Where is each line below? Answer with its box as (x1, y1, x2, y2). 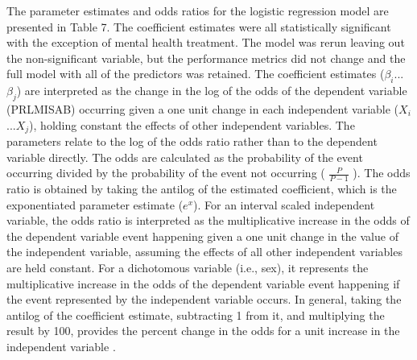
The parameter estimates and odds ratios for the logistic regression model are (6, 2, 389, 19)
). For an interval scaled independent (193, 196, 375, 213)
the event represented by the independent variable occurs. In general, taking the (6, 291, 402, 308)
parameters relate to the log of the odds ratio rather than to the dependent (6, 133, 378, 150)
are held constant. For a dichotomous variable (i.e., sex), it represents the (6, 259, 369, 275)
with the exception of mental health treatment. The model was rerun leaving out (6, 34, 405, 51)
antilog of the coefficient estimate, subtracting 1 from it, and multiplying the (6, 306, 385, 323)
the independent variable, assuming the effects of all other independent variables (6, 243, 403, 260)
